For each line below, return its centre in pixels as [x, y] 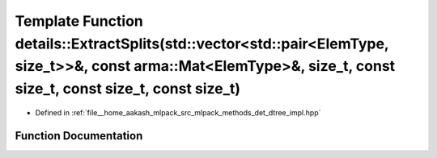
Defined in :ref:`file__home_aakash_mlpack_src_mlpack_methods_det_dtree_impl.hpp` [178, 112]
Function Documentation [79, 136]
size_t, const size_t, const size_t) [128, 89]
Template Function [79, 21]
